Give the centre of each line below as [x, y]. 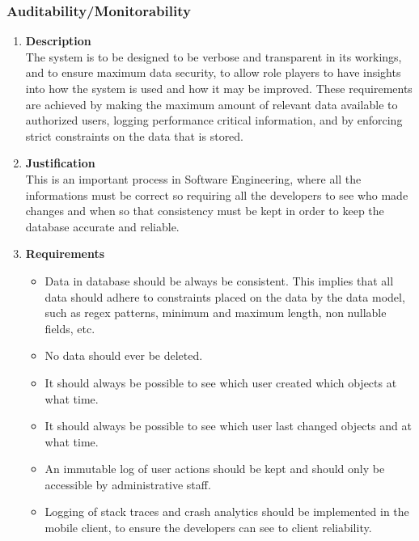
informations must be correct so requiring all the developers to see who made [217, 194]
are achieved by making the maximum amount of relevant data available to [212, 104]
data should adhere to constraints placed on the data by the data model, [225, 296]
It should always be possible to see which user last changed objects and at [228, 426]
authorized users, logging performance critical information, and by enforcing [214, 120]
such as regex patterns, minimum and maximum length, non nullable [216, 313]
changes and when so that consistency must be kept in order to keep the [205, 211]
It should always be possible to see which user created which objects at [221, 382]
